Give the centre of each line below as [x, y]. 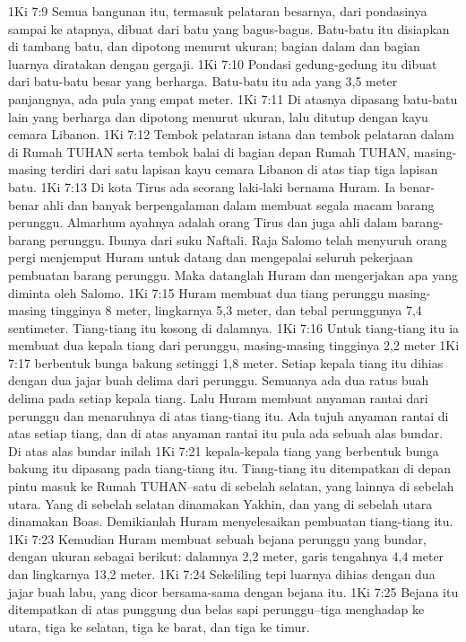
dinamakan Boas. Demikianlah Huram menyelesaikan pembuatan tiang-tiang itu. [231, 521]
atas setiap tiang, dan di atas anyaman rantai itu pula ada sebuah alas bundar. [226, 433]
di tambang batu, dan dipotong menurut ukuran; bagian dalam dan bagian [214, 46]
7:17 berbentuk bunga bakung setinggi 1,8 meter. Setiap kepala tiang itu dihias [226, 362]
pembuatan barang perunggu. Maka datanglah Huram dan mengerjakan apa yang [233, 274]
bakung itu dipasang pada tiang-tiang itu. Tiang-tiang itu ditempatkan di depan [230, 468]
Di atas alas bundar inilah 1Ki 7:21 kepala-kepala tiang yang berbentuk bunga [224, 450]
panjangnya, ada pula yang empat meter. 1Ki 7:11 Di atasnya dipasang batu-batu [233, 98]
